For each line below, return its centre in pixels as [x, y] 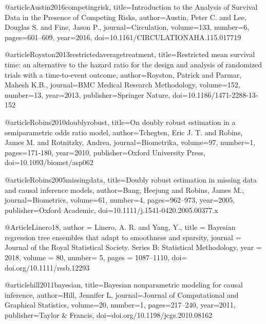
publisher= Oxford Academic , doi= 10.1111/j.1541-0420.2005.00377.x [111, 210]
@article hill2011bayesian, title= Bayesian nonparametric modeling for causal [124, 285]
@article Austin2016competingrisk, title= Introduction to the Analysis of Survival [131, 7]
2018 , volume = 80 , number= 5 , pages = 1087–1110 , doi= [96, 257]
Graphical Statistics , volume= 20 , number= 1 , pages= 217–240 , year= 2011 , [120, 305]
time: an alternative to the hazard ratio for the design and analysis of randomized [133, 64]
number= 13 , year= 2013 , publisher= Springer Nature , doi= [96, 94]
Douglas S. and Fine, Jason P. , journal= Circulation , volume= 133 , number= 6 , [127, 27]
